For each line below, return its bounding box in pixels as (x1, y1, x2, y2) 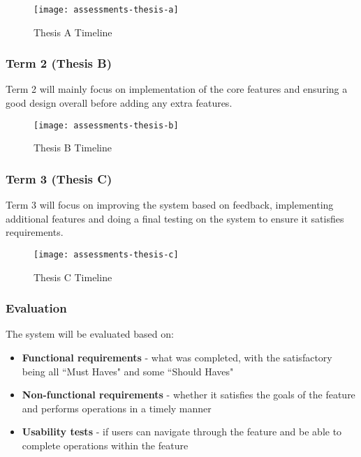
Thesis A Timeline (34, 24, 112, 39)
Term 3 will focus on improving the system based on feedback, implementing (6, 197, 334, 212)
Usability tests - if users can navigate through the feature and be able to (22, 424, 342, 439)
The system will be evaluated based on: (6, 327, 174, 341)
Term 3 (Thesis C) (6, 170, 112, 187)
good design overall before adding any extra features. (6, 96, 233, 110)
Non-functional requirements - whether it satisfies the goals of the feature (22, 387, 355, 402)
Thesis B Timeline (34, 140, 112, 155)
